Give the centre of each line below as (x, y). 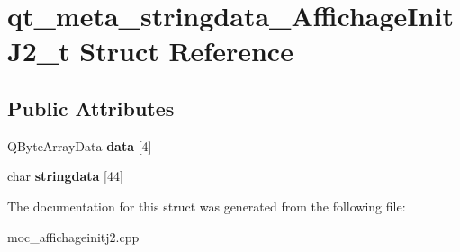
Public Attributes (91, 108)
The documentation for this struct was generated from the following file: (207, 206)
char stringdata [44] (65, 176)
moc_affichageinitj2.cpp (73, 236)
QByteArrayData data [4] (80, 145)
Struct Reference (186, 51)
